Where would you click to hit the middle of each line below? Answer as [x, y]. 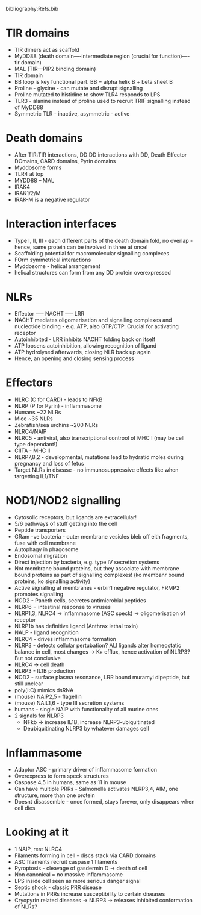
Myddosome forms [38, 167]
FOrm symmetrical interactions [53, 260]
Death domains [45, 138]
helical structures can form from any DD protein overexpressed [92, 272]
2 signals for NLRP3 [39, 716]
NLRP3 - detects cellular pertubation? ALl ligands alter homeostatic [98, 645]
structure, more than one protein [55, 795]
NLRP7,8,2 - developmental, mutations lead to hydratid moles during [99, 457]
